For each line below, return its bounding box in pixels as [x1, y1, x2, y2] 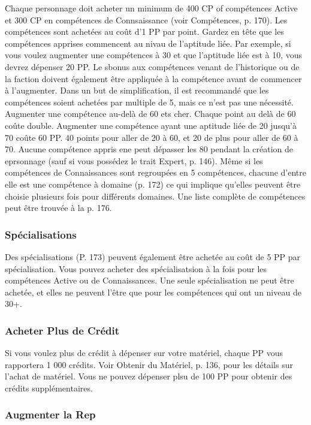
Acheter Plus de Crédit [5, 322, 120, 337]
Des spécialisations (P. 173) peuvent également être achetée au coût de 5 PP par [5, 250, 301, 263]
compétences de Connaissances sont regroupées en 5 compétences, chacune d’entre [5, 166, 307, 179]
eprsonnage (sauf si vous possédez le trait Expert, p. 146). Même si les [5, 154, 263, 167]
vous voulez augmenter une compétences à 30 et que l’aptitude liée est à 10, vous [5, 49, 303, 61]
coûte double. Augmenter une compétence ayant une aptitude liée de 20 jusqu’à [5, 119, 297, 131]
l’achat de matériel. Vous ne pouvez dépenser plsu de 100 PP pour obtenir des [5, 370, 292, 382]
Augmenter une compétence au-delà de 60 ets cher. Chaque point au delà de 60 [5, 107, 296, 120]
